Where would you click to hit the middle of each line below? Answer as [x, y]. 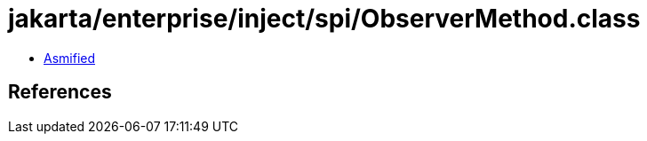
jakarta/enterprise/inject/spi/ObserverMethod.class [324, 19]
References [60, 92]
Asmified [70, 58]
